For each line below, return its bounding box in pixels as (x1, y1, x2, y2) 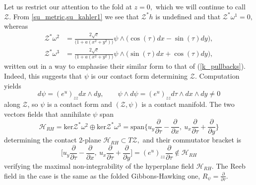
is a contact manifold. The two (141, 99, 235, 109)
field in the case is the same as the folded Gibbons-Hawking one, (4, 170, 200, 181)
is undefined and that (155, 11, 221, 21)
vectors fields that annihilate (4, 108, 91, 119)
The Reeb (216, 160, 246, 171)
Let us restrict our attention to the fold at (4, 1, 132, 11)
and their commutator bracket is (142, 135, 242, 145)
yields (4, 80, 21, 91)
